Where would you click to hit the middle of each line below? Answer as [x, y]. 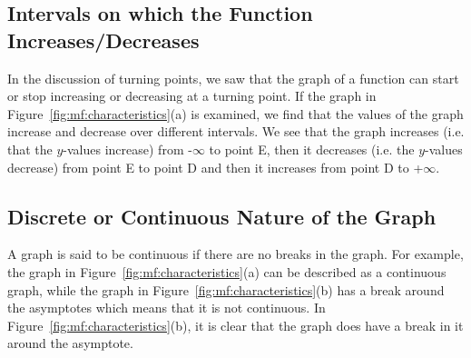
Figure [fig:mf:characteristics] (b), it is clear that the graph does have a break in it [235, 325]
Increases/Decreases [103, 40]
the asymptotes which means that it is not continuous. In [167, 308]
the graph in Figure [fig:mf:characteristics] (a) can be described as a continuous [227, 271]
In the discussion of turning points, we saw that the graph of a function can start [233, 78]
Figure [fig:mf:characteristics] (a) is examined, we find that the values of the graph [235, 113]
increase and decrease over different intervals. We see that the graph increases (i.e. [236, 131]
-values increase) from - [128, 149]
